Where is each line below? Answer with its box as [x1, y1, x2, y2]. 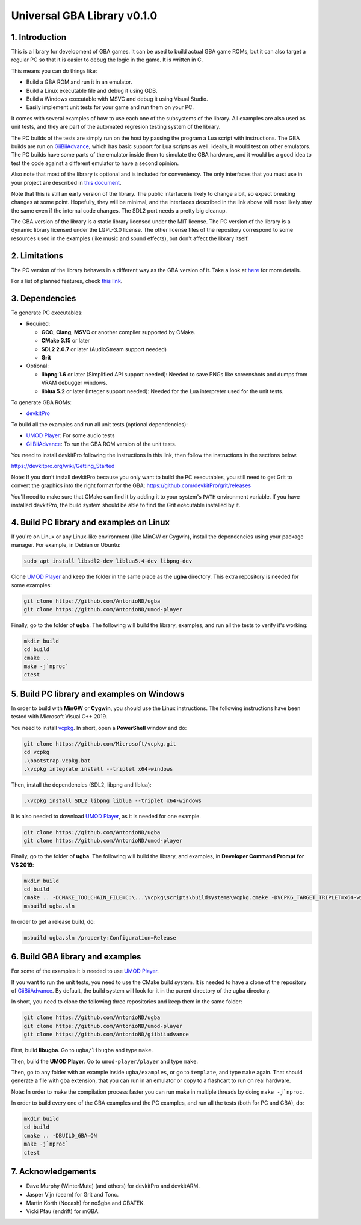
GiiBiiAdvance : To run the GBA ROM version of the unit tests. [26, 440, 177, 447]
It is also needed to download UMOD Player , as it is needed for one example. [11, 812, 202, 820]
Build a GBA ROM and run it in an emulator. [26, 78, 132, 86]
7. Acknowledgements [11, 1167, 96, 1177]
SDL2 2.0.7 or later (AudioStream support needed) [41, 345, 167, 352]
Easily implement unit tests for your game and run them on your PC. [26, 104, 194, 111]
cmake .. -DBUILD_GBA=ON [23, 1132, 97, 1139]
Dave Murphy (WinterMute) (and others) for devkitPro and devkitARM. [26, 1182, 200, 1189]
